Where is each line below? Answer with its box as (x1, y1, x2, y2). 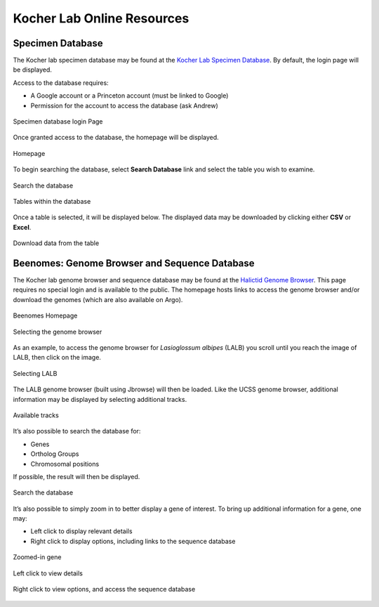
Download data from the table (13, 239, 100, 247)
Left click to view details (13, 569, 84, 577)
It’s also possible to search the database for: (13, 427, 141, 436)
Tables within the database (13, 197, 91, 205)
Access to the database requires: (13, 78, 109, 87)
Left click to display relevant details (30, 527, 133, 535)
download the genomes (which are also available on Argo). (13, 295, 183, 303)
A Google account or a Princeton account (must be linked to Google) (30, 91, 229, 100)
